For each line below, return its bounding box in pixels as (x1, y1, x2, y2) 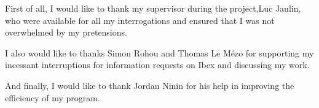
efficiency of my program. (5, 91, 100, 104)
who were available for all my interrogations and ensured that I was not (5, 13, 275, 26)
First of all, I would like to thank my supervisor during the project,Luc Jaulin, (5, 2, 301, 14)
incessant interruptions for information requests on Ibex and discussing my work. (5, 58, 310, 71)
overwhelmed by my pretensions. (5, 26, 127, 39)
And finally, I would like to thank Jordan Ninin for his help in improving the (5, 79, 294, 91)
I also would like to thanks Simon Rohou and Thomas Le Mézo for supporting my (5, 46, 314, 59)
